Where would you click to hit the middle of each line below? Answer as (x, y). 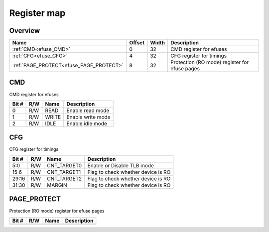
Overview (25, 31)
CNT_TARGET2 (65, 178)
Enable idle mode (87, 123)
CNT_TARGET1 (64, 172)
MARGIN (57, 185)
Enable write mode (88, 117)
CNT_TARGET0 (65, 165)
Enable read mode (88, 111)
